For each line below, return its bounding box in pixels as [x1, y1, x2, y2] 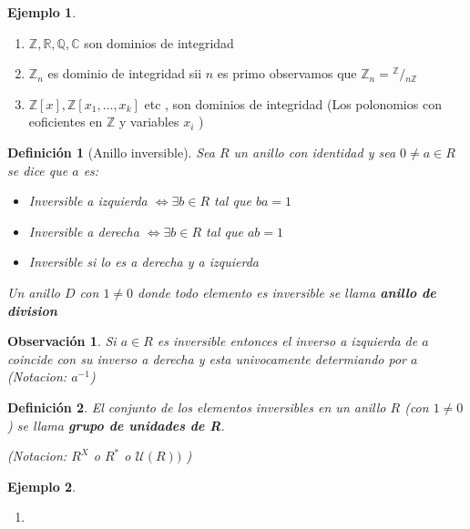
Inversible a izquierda [28, 191, 148, 210]
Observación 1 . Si [7, 331, 117, 351]
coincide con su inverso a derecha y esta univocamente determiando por [7, 349, 406, 368]
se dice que [7, 160, 68, 179]
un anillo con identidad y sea [233, 142, 396, 161]
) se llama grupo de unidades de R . [7, 415, 225, 434]
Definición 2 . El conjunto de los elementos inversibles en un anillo [7, 397, 386, 416]
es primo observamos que [217, 64, 357, 83]
